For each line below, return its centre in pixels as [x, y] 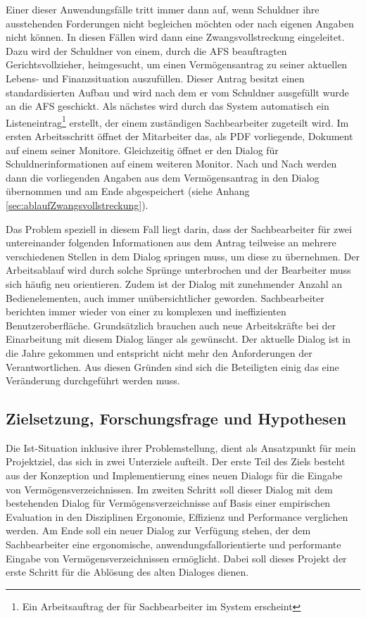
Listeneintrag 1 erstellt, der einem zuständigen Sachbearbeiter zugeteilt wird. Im [177, 121]
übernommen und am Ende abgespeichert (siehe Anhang [128, 191]
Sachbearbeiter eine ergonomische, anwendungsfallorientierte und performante [173, 544]
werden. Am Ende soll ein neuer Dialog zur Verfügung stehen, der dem [158, 530]
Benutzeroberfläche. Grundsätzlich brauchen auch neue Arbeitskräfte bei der [171, 325]
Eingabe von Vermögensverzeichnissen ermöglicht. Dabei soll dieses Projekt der [176, 558]
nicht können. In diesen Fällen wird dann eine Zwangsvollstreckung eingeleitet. [175, 37]
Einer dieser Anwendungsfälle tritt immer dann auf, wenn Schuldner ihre [163, 9]
